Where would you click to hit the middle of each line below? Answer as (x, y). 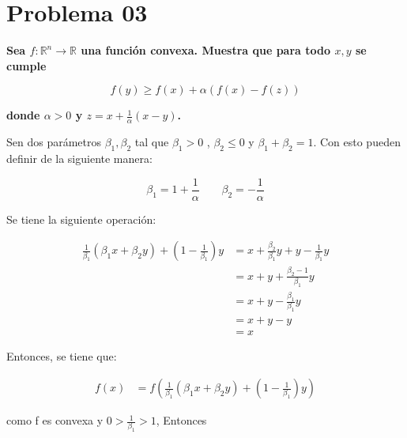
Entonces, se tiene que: (62, 356)
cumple (26, 65)
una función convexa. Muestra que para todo (206, 50)
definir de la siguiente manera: (79, 158)
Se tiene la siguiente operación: (81, 219)
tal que (152, 142)
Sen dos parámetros (54, 142)
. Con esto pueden (357, 142)
